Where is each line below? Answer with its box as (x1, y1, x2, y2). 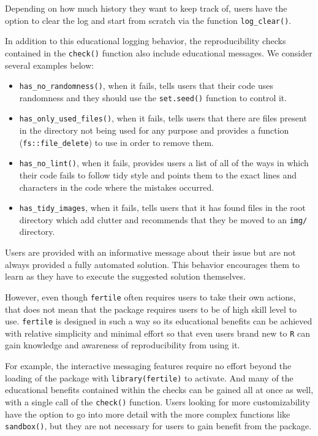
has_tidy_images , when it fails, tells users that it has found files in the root (19, 201, 306, 214)
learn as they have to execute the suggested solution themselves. (5, 270, 246, 283)
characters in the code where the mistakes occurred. (19, 180, 214, 193)
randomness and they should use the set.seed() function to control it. (19, 91, 287, 104)
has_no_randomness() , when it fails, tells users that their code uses (19, 79, 274, 92)
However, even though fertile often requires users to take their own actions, (5, 290, 296, 303)
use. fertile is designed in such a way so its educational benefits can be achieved (5, 315, 312, 327)
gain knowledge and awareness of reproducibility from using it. (5, 338, 240, 351)
